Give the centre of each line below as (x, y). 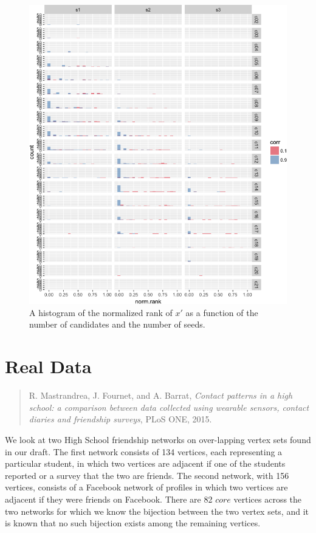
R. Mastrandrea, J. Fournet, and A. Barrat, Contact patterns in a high (161, 395)
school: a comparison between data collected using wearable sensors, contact (169, 407)
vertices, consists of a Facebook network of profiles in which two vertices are (146, 487)
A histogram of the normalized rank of (101, 312)
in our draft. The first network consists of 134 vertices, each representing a (144, 451)
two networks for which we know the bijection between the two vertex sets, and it (157, 511)
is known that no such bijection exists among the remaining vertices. (133, 523)
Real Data (48, 366)
